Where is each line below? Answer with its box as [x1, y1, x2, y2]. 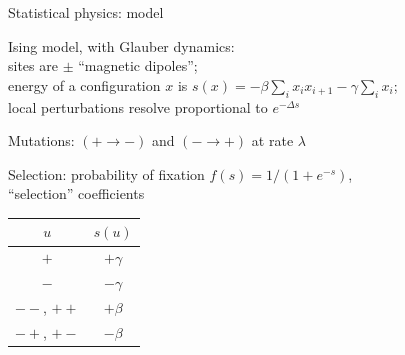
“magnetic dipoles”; [78, 55, 198, 76]
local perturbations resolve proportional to [8, 96, 268, 117]
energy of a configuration [8, 74, 161, 95]
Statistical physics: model [8, 2, 164, 22]
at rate [251, 130, 294, 151]
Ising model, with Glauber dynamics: [8, 35, 235, 56]
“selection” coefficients [8, 183, 145, 204]
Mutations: [8, 130, 75, 151]
